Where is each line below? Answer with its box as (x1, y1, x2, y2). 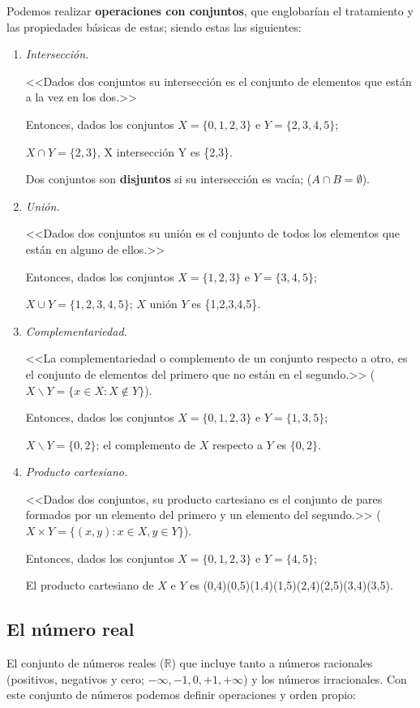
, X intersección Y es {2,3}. (96, 143, 233, 160)
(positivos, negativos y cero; (6, 670, 144, 687)
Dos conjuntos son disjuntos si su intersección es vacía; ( (25, 170, 312, 187)
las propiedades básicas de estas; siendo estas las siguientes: (6, 18, 302, 35)
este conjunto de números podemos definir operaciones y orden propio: (6, 686, 357, 703)
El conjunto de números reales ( (6, 654, 165, 672)
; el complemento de (96, 436, 196, 453)
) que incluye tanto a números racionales (171, 654, 373, 672)
